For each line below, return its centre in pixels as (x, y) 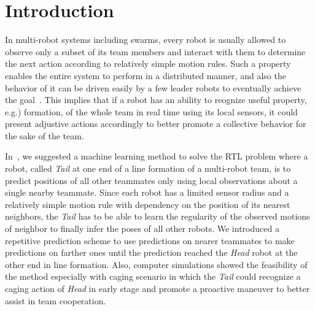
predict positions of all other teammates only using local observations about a (151, 180)
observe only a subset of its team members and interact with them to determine (155, 51)
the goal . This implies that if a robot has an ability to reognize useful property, (156, 100)
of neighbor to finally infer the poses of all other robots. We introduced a (142, 228)
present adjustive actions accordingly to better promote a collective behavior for (156, 124)
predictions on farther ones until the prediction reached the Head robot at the (151, 252)
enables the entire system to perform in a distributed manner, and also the (146, 75)
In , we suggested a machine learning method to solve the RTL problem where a (157, 156)
